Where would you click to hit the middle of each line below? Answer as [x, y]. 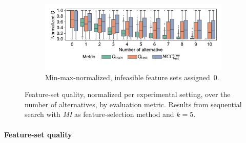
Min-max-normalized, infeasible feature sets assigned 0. [132, 77]
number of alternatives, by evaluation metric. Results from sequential [133, 104]
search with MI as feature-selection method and [99, 114]
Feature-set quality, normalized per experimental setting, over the [128, 94]
